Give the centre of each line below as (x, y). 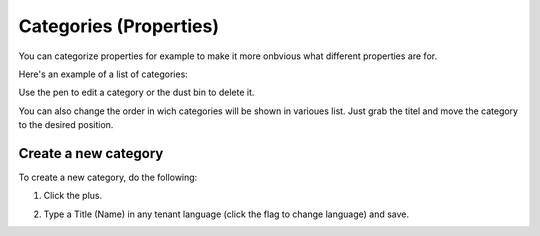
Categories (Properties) (119, 26)
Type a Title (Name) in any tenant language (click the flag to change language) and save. (226, 214)
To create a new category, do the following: (108, 177)
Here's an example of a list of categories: (103, 74)
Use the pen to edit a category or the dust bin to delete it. (136, 92)
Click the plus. (73, 196)
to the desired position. (66, 125)
